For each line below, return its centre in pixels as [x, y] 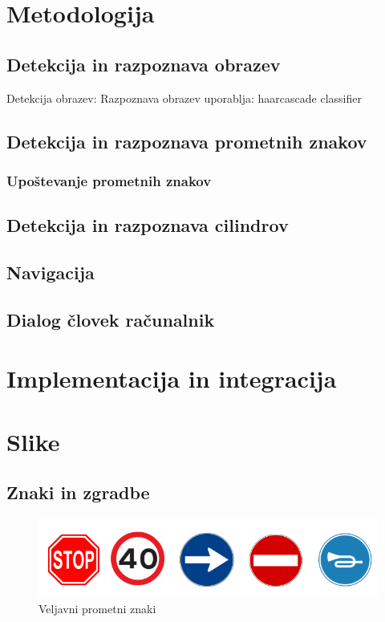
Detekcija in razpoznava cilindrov [148, 225]
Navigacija [51, 272]
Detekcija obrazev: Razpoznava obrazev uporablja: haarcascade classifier [184, 98]
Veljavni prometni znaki [97, 608]
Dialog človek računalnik [111, 319]
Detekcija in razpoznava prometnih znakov [187, 141]
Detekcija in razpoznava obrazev [144, 64]
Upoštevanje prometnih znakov [109, 180]
